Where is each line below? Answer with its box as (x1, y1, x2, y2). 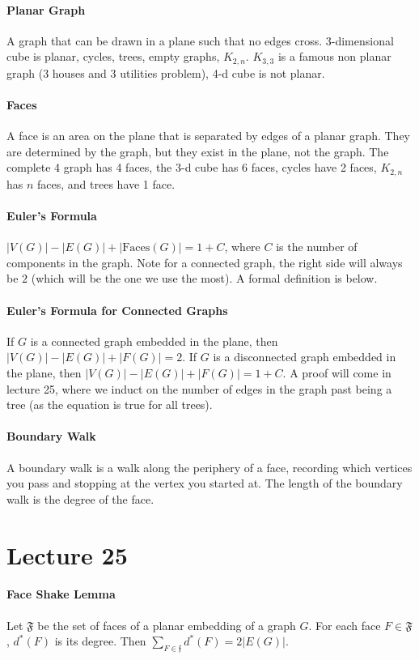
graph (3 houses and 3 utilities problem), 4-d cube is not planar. (6, 64, 325, 81)
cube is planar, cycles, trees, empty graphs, (6, 48, 220, 65)
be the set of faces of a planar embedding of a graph (37, 616, 296, 633)
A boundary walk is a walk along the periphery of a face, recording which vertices (6, 458, 413, 475)
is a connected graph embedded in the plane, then (30, 332, 278, 349)
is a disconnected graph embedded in (213, 348, 396, 365)
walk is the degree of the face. (6, 490, 154, 507)
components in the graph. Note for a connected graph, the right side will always (6, 253, 403, 270)
